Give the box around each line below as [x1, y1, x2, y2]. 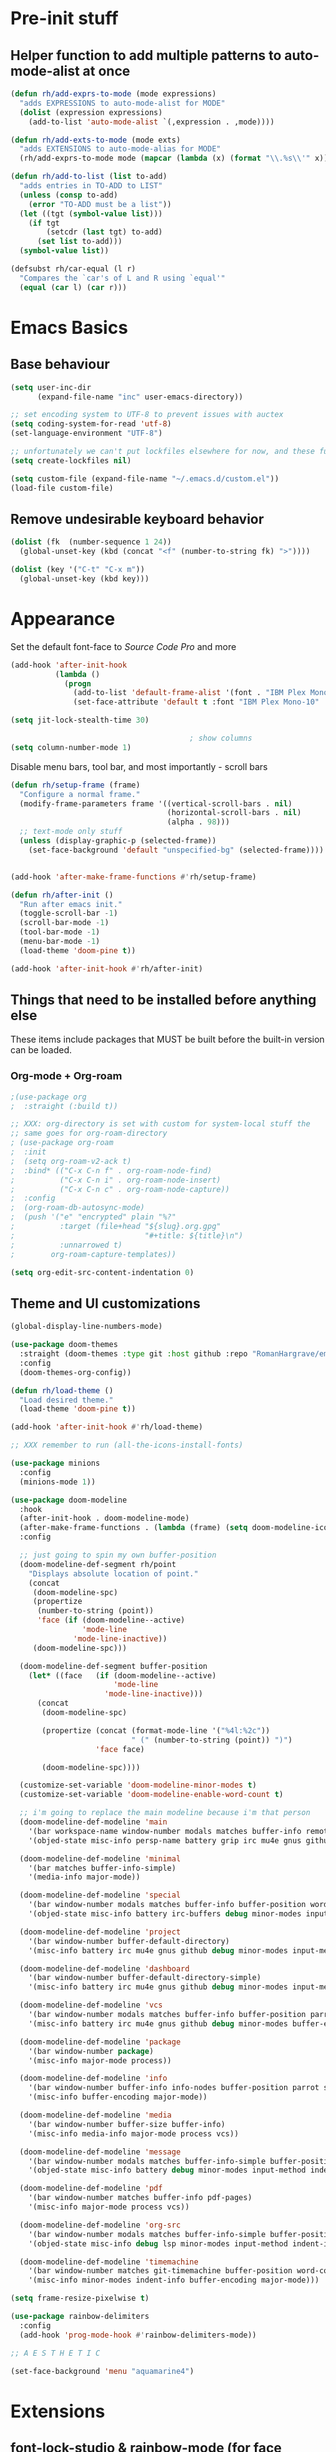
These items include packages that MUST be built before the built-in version [10, 1033, 325, 1046]
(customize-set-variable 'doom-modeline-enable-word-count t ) [19, 1790, 284, 1800]
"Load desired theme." [19, 1395, 114, 1405]
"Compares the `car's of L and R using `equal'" [19, 273, 226, 283]
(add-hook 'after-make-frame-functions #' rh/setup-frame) [10, 872, 257, 882]
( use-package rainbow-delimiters [10, 2312, 150, 2322]
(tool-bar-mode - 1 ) [19, 927, 101, 937]
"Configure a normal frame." [19, 789, 141, 799]
